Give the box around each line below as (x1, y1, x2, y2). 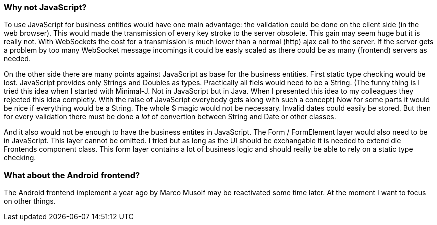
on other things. (4, 197, 56, 206)
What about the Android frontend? (4, 170, 140, 180)
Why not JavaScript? (4, 2, 87, 12)
